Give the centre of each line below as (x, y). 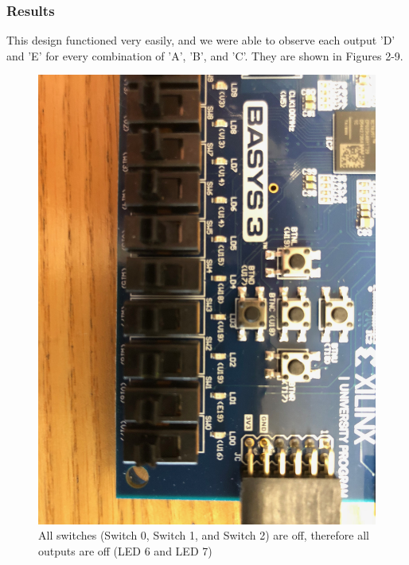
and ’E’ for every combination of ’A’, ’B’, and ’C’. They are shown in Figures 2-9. (205, 55)
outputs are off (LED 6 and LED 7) (125, 550)
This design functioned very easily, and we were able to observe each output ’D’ (201, 40)
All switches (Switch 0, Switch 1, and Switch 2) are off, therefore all (204, 535)
